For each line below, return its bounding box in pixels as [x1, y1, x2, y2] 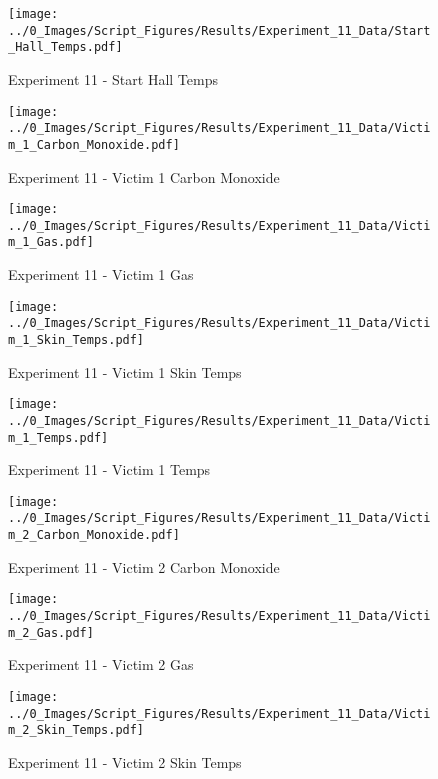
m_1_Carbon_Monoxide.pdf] [8, 137, 180, 152]
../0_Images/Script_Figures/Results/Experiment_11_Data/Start [8, 23, 431, 38]
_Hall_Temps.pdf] [8, 40, 123, 55]
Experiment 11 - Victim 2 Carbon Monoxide [8, 556, 280, 577]
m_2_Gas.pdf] [8, 625, 94, 640]
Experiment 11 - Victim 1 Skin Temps [8, 361, 242, 382]
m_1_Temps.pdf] [8, 430, 109, 445]
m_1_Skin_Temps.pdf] [8, 333, 145, 347]
